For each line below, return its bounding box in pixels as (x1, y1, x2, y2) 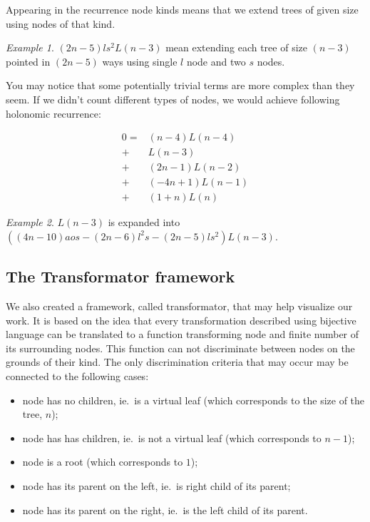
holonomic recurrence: (6, 106, 101, 121)
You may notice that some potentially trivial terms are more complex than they (6, 78, 355, 93)
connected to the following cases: (6, 369, 149, 384)
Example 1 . (6, 40, 54, 55)
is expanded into (108, 215, 180, 230)
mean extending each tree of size (165, 40, 307, 55)
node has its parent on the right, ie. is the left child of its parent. (22, 502, 308, 517)
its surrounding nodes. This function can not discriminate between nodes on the (6, 340, 355, 355)
